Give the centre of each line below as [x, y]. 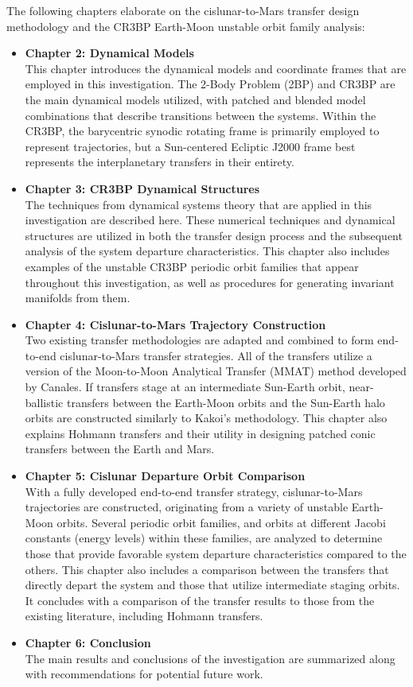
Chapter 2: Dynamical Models [109, 53]
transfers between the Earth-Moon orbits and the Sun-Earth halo [226, 402]
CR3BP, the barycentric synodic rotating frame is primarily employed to [202, 131]
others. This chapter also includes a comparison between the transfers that [207, 569]
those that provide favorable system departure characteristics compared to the [216, 553]
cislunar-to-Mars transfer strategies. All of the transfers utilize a [216, 355]
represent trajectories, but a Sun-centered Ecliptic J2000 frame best [190, 146]
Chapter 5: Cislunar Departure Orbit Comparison [165, 476]
